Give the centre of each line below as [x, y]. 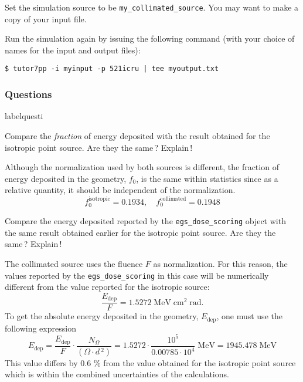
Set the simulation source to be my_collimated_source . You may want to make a [152, 7]
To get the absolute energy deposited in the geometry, [102, 316]
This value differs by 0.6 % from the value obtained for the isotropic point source [150, 362]
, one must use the [249, 316]
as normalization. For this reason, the [220, 263]
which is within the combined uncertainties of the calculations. [117, 374]
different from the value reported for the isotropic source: [107, 287]
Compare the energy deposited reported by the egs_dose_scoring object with [145, 221]
